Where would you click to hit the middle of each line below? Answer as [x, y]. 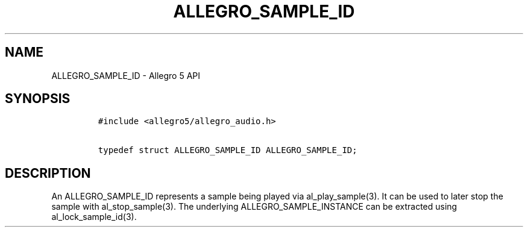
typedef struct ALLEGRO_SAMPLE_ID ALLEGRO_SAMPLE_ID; [228, 150]
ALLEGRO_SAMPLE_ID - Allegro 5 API [126, 75]
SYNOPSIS [38, 99]
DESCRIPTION [48, 173]
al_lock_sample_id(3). [94, 217]
